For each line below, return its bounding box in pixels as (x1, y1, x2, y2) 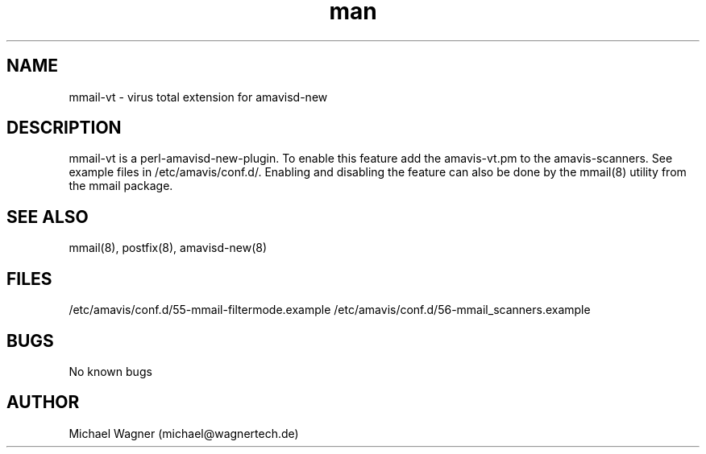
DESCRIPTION (6, 118, 122, 138)
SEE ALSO (6, 206, 89, 227)
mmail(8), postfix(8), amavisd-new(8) (69, 241, 268, 255)
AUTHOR (6, 392, 80, 413)
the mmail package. (69, 179, 173, 193)
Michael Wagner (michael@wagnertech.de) (69, 426, 299, 440)
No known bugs (69, 364, 152, 378)
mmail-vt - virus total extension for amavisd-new (69, 89, 328, 104)
